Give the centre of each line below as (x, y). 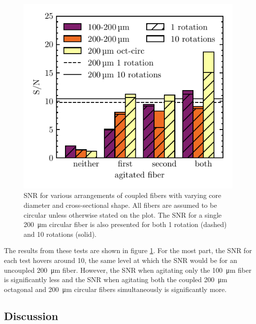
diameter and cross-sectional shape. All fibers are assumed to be (120, 205)
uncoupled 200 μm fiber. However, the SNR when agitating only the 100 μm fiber (128, 270)
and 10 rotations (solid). (60, 234)
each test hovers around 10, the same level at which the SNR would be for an (121, 260)
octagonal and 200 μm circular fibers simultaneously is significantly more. (115, 289)
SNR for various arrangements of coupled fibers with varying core (123, 195)
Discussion (31, 315)
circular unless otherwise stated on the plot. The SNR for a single (123, 214)
